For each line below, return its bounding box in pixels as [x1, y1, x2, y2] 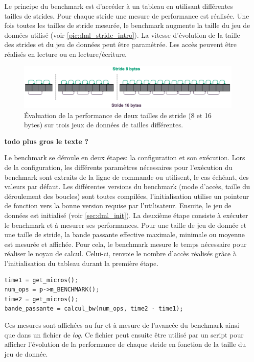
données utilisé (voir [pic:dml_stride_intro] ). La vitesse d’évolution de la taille [4, 29, 240, 40]
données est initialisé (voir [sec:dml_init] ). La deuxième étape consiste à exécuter [4, 210, 248, 220]
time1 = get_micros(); [4, 276, 78, 284]
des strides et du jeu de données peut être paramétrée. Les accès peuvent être [4, 39, 237, 49]
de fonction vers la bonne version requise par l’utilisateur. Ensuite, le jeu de [4, 200, 231, 211]
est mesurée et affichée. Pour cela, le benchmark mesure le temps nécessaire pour [4, 239, 247, 249]
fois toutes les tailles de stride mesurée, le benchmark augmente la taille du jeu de [4, 20, 250, 30]
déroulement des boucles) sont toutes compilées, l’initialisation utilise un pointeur [4, 191, 249, 201]
